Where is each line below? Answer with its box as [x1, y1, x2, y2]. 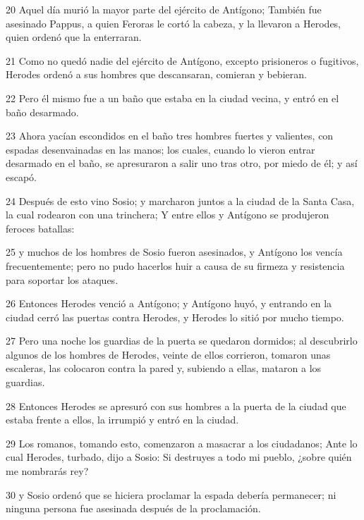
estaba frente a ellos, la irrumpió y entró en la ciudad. [6, 412, 239, 427]
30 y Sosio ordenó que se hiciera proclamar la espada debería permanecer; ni [6, 487, 336, 502]
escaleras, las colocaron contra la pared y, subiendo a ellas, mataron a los [6, 361, 322, 376]
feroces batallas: [6, 221, 75, 235]
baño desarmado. [6, 104, 79, 119]
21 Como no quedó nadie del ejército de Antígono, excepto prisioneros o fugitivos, [6, 53, 359, 68]
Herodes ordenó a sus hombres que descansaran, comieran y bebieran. [6, 67, 307, 82]
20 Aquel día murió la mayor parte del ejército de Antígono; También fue [6, 2, 322, 16]
